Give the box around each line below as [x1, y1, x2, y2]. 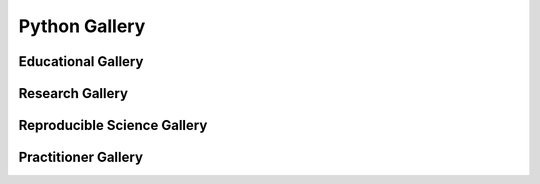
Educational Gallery [18, 53, 144, 70]
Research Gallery [18, 85, 129, 102]
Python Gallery [18, 15, 146, 37]
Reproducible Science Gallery [18, 117, 208, 134]
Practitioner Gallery [18, 149, 144, 166]
